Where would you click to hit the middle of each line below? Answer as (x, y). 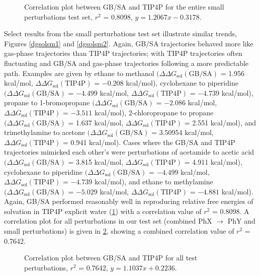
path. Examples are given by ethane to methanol (79, 73)
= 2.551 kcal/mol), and (220, 122)
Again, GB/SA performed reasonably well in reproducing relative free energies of (129, 201)
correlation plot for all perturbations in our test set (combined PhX (108, 221)
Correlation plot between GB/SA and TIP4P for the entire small (124, 7)
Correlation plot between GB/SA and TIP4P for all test (111, 258)
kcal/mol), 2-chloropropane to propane (154, 112)
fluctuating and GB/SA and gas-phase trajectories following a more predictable (126, 63)
